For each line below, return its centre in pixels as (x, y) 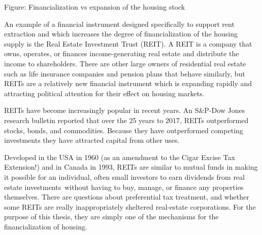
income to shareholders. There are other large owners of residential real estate (125, 63)
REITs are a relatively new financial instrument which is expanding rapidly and (128, 83)
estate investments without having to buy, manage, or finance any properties (124, 187)
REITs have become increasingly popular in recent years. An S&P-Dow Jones (125, 110)
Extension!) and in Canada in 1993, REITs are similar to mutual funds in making (131, 167)
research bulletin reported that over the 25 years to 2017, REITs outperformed (126, 120)
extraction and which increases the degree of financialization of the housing (121, 34)
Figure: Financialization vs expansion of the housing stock (95, 7)
